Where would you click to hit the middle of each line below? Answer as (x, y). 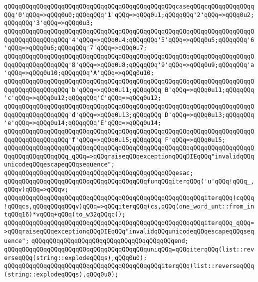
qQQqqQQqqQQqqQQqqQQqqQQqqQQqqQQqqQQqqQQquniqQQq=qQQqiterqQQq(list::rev (129, 250)
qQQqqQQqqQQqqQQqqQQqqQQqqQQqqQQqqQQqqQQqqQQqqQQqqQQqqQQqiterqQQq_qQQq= (129, 223)
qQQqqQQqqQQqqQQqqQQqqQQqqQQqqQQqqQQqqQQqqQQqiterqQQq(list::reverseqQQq (129, 266)
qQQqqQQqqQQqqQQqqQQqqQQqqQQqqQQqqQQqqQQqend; (110, 241)
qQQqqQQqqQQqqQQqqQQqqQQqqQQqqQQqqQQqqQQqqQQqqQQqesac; (99, 173)
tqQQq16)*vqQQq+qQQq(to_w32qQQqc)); (65, 215)
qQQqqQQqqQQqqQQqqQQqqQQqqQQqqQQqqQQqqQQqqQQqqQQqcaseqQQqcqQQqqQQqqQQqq (129, 6)
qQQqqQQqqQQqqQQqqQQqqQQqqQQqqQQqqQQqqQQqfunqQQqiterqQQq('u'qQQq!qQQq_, (129, 181)
